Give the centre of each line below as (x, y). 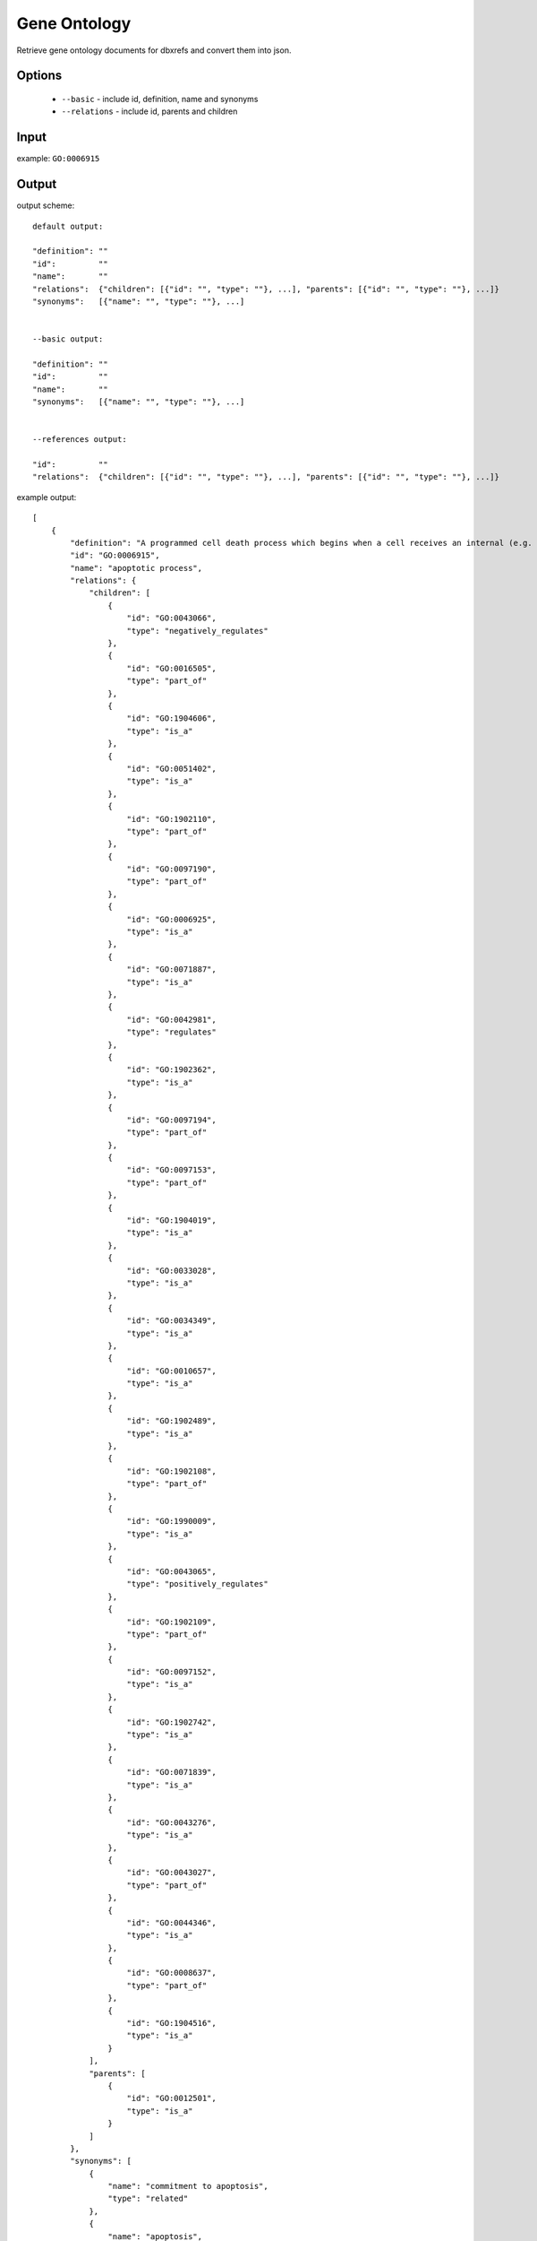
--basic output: (68, 339)
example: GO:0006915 (58, 159)
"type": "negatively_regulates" (197, 631)
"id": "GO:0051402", (171, 768)
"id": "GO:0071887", (171, 969)
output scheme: (46, 205)
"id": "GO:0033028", (171, 1270)
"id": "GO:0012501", (171, 2098)
